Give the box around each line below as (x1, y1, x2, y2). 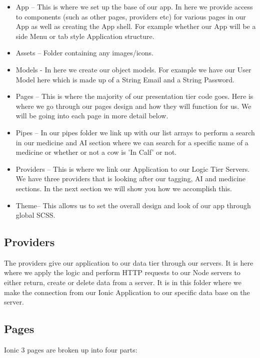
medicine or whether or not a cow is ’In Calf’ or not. (15, 147, 177, 157)
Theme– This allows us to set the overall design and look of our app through (15, 200, 251, 210)
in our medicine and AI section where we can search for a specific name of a (15, 137, 248, 147)
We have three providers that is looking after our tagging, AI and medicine (15, 173, 246, 184)
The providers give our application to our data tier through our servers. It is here (4, 257, 253, 268)
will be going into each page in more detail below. (15, 110, 168, 121)
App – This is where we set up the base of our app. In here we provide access (15, 1, 253, 11)
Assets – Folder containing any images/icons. (15, 47, 153, 58)
